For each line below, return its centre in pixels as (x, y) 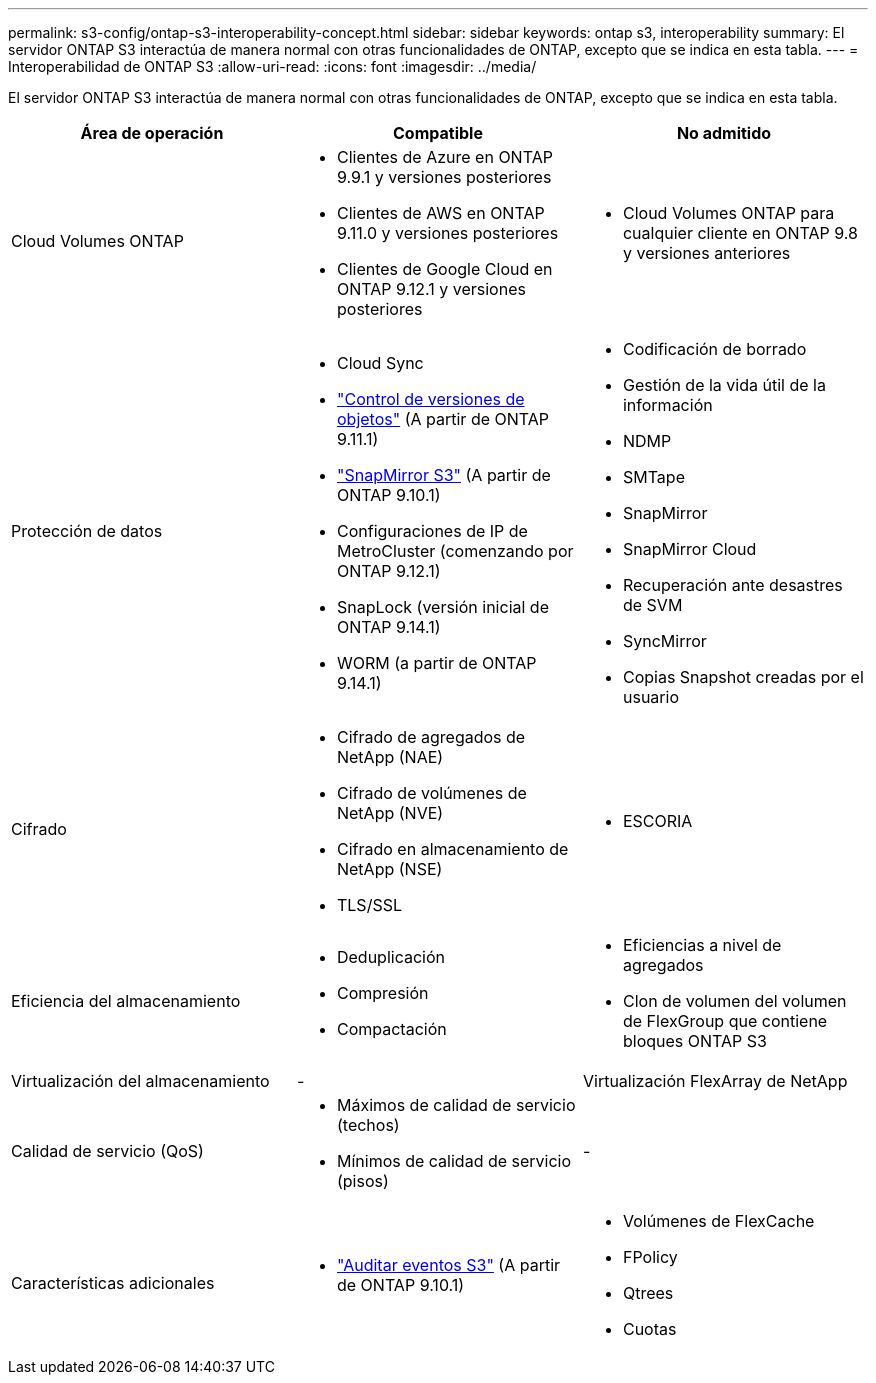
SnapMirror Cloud (689, 549)
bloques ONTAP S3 (694, 1041)
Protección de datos (87, 531)
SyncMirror (664, 641)
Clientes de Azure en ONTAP (444, 157)
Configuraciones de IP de (432, 531)
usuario (650, 697)
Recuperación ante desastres (732, 585)
